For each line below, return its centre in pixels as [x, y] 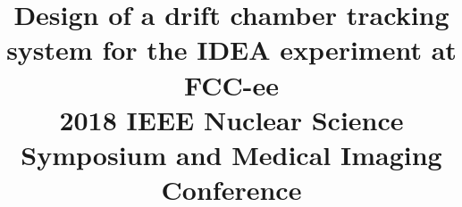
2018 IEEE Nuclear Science [231, 119]
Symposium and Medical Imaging [231, 154]
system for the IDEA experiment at [231, 50]
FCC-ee [231, 84]
